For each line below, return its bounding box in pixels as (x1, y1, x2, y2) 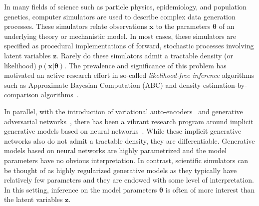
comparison (4, 89, 39, 100)
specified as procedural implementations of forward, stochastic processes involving (4, 40, 254, 51)
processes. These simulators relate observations (4, 21, 147, 31)
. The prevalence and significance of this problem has (64, 60, 227, 70)
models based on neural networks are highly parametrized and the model (4, 145, 227, 156)
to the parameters (156, 21, 211, 31)
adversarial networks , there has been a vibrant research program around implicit (4, 116, 254, 126)
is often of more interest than (165, 184, 255, 195)
